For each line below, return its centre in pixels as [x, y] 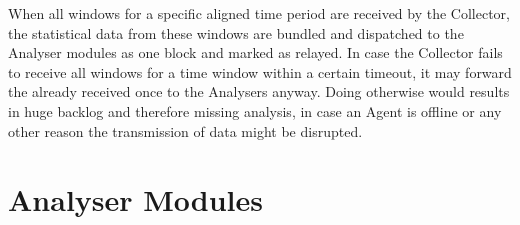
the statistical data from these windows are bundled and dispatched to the [236, 32]
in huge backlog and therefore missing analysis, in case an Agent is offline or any [255, 110]
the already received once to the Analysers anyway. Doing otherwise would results [259, 91]
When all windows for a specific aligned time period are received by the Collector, [259, 13]
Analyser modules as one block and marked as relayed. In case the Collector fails [255, 52]
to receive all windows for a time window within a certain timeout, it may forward [260, 71]
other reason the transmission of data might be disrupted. [185, 130]
